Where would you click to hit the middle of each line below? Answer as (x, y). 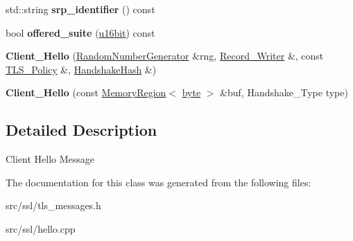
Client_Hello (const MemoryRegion (86, 92)
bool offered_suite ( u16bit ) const (80, 32)
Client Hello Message (50, 159)
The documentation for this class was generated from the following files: (158, 182)
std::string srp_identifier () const (80, 9)
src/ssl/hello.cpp (41, 228)
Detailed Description (81, 130)
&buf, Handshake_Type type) (284, 92)
